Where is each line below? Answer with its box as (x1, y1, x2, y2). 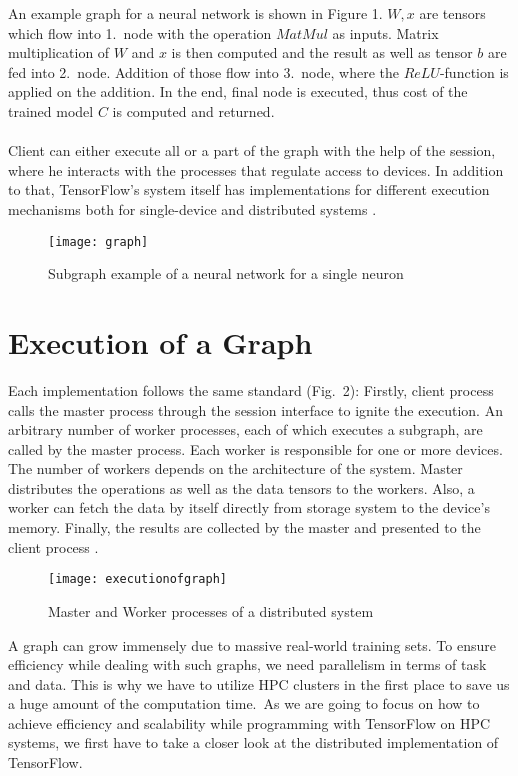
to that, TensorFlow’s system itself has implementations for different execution (8, 179, 490, 200)
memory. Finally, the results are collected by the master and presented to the (8, 517, 481, 538)
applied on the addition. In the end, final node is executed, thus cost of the (8, 81, 468, 102)
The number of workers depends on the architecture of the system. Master (8, 458, 463, 479)
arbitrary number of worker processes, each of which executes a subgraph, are (8, 419, 483, 440)
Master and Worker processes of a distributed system (48, 600, 374, 621)
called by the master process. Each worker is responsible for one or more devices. (8, 438, 503, 459)
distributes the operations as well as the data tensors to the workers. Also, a (8, 477, 475, 498)
